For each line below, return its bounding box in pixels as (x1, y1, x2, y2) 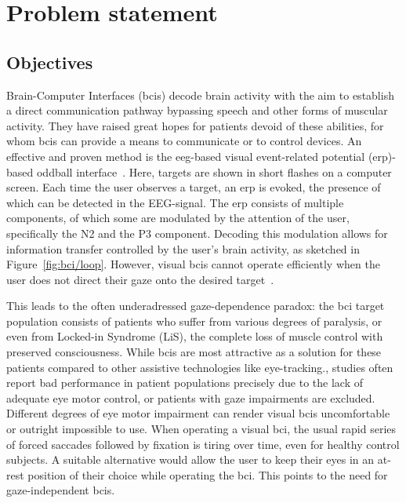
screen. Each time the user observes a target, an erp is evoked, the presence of (6, 179, 381, 195)
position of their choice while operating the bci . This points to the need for (27, 466, 388, 483)
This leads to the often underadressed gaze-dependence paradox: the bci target (6, 297, 385, 314)
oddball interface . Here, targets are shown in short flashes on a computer (36, 163, 392, 180)
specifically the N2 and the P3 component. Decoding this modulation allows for (6, 224, 388, 241)
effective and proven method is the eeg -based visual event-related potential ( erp (6, 148, 388, 164)
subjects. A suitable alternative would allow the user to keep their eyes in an (6, 451, 375, 468)
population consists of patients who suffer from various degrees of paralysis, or (6, 312, 382, 329)
